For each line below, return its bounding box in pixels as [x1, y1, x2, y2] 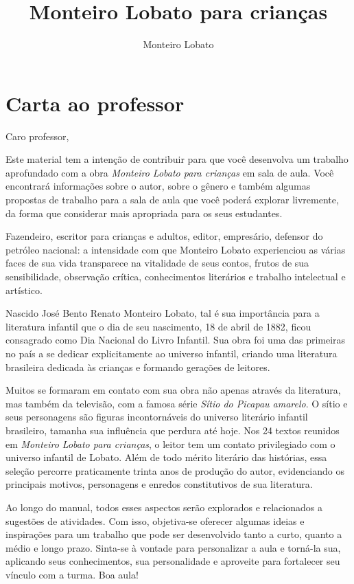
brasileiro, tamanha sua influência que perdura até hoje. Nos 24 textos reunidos [5, 423, 340, 437]
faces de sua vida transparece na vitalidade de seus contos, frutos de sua [5, 256, 309, 270]
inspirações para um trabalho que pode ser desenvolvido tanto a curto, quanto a [5, 527, 342, 541]
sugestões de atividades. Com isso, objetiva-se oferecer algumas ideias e [5, 513, 305, 528]
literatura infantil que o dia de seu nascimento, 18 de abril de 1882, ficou [5, 319, 311, 333]
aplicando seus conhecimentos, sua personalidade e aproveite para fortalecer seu [5, 554, 340, 568]
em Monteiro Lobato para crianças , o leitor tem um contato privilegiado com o [5, 436, 335, 451]
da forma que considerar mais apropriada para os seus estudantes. [5, 205, 283, 220]
